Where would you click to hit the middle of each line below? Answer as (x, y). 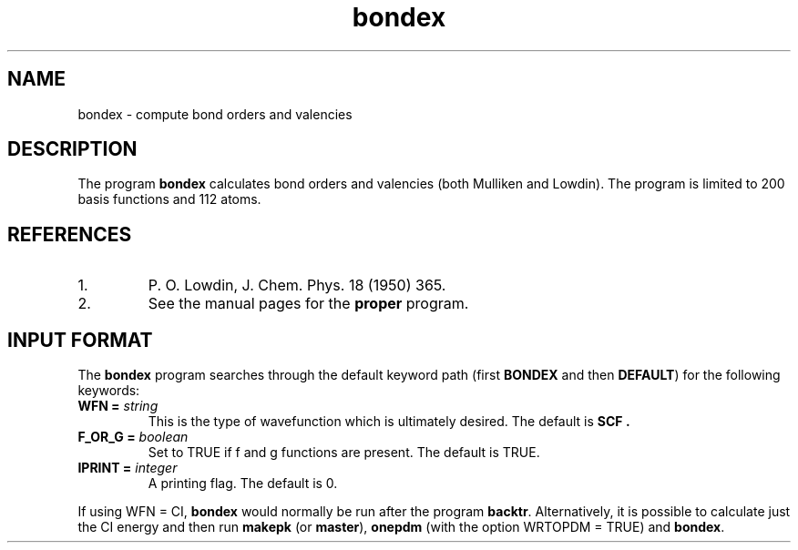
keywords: (109, 391)
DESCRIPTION (72, 149)
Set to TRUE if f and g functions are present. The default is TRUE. (344, 453)
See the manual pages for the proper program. (308, 304)
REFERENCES (70, 234)
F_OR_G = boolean (133, 437)
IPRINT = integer (128, 468)
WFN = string (118, 406)
